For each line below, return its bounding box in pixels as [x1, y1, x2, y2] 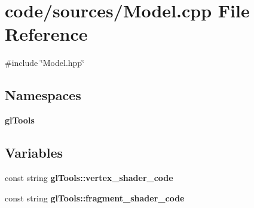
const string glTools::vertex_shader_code [5, 171, 173, 183]
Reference [5, 22, 88, 46]
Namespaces [5, 86, 81, 104]
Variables [5, 143, 63, 162]
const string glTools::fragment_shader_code [5, 191, 185, 204]
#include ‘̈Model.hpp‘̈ [5, 56, 85, 69]
